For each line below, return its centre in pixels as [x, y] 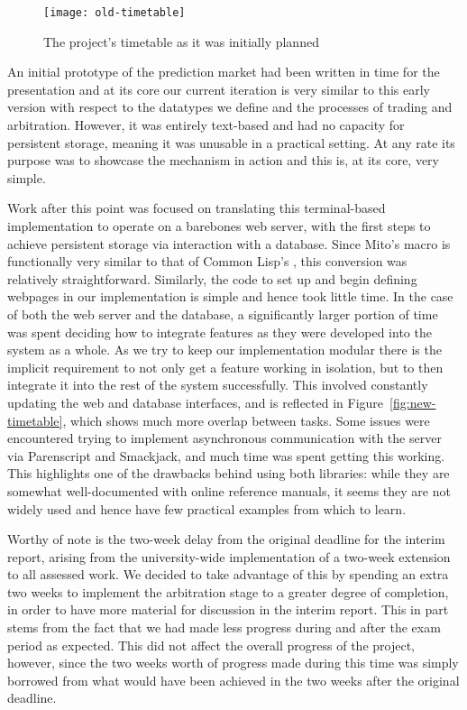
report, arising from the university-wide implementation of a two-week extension [229, 556]
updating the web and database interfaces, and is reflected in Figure [196, 402]
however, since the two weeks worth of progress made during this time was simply [233, 663]
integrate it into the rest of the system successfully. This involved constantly [218, 385]
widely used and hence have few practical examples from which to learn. [207, 508]
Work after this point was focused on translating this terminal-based [197, 208]
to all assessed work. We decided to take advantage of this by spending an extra [228, 574]
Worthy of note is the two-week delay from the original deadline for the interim [226, 539]
